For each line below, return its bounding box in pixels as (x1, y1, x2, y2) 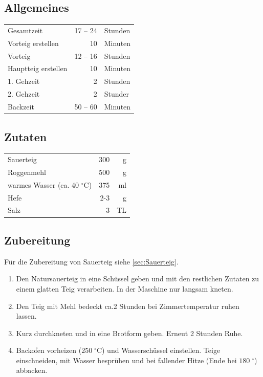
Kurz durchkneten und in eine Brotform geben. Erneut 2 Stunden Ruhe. (16, 327, 243, 338)
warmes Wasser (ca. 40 (8, 179, 79, 190)
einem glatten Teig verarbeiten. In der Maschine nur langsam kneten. (16, 283, 233, 294)
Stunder (104, 88, 129, 99)
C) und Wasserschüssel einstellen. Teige (96, 345, 221, 356)
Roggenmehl (8, 166, 46, 177)
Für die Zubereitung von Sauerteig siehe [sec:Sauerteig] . (4, 256, 179, 267)
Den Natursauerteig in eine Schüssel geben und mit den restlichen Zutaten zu (16, 273, 259, 284)
